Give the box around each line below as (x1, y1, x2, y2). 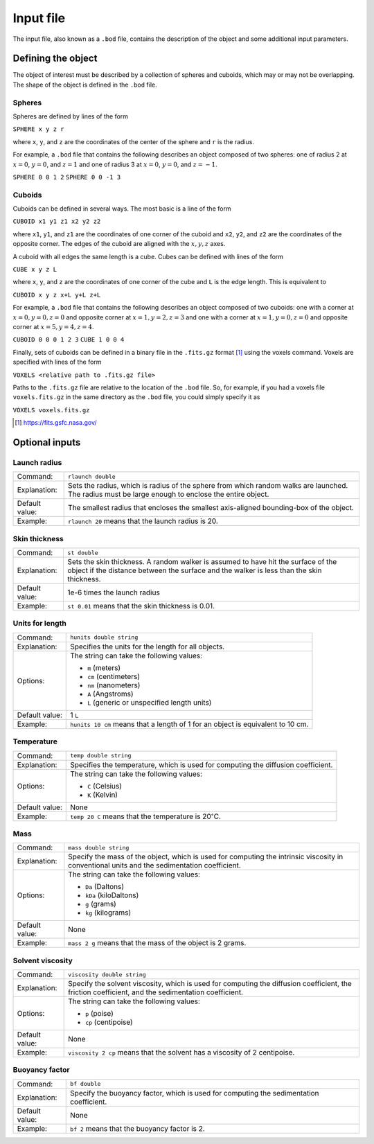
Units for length (12, 619, 67, 628)
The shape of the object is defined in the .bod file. (12, 80, 157, 89)
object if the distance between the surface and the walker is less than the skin (67, 565, 322, 575)
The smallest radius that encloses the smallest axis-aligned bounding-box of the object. (68, 503, 355, 513)
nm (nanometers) (87, 680, 141, 689)
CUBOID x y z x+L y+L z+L (12, 291, 101, 299)
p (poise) (85, 1009, 114, 1019)
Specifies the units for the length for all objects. (70, 642, 225, 651)
